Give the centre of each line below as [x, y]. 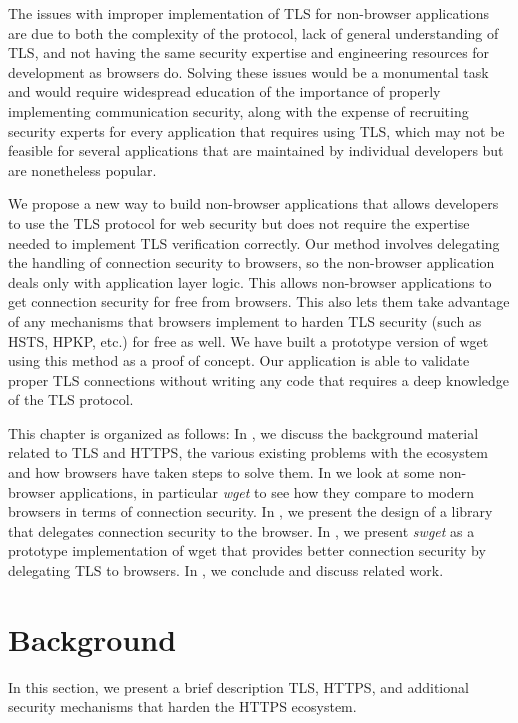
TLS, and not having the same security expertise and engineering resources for [249, 52]
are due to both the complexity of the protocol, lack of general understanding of [253, 32]
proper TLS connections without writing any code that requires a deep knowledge [259, 379]
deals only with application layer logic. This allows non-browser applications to [250, 281]
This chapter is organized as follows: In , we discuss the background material [243, 432]
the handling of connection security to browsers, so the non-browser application [251, 262]
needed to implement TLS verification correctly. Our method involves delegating [254, 242]
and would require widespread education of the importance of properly [224, 91]
